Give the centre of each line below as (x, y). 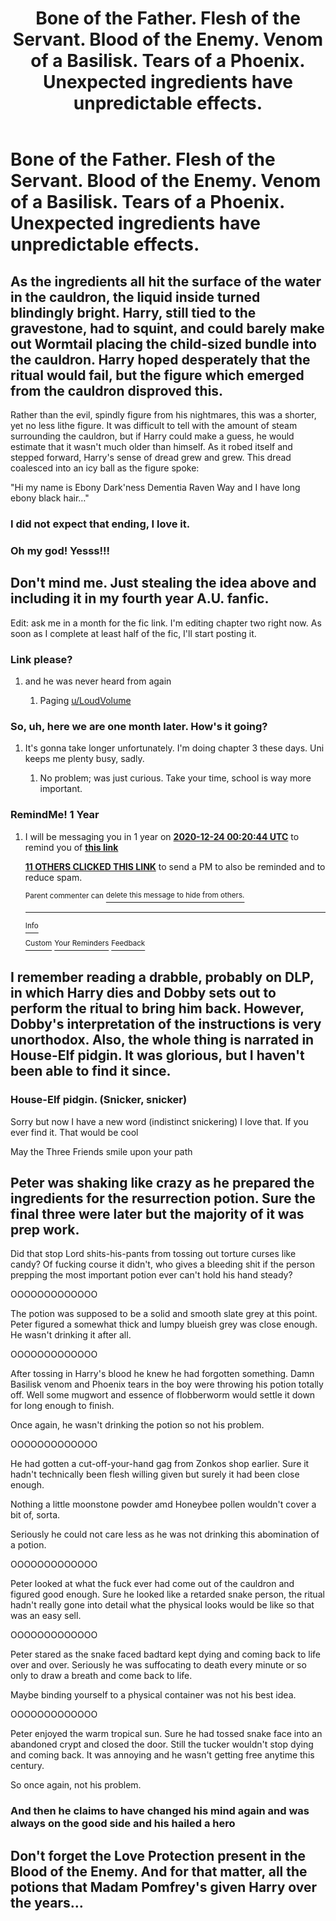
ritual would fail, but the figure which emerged (157, 375)
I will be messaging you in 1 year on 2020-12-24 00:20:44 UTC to (162, 836)
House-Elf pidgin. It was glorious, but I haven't (157, 1055)
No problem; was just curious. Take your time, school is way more (175, 778)
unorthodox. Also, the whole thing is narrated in (162, 1040)
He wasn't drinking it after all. (71, 1335)
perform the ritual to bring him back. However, (157, 1008)
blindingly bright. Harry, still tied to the (133, 312)
